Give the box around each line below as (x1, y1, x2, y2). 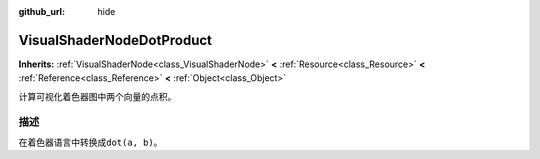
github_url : (18, 6, 65, 17)
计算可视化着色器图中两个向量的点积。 (18, 90, 177, 102)
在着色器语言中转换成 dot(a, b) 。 (18, 136, 163, 148)
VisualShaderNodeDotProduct (18, 31, 213, 49)
